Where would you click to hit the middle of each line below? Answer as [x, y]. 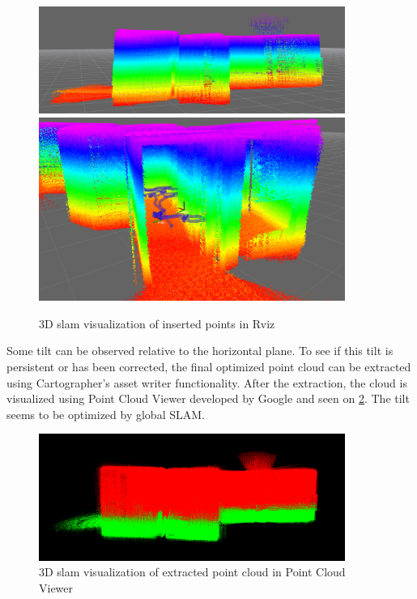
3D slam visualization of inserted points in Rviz [157, 323]
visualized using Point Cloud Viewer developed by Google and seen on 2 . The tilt [208, 398]
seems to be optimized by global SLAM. [106, 414]
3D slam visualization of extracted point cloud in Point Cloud [192, 572]
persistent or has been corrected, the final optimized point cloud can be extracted [209, 367]
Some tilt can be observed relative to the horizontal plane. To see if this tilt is [200, 351]
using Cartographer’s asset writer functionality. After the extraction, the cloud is [207, 382]
